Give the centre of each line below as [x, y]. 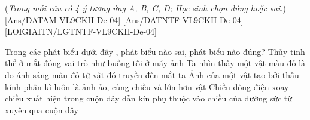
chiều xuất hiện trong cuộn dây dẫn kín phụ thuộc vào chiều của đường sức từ [149, 98]
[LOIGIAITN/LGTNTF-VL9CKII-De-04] [81, 31]
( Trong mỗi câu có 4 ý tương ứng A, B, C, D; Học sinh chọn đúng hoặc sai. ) [145, 8]
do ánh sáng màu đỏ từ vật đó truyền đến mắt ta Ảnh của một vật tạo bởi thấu [152, 74]
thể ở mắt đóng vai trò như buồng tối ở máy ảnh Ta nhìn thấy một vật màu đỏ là [155, 63]
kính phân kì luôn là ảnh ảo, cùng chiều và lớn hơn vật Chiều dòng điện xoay [147, 86]
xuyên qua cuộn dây [42, 110]
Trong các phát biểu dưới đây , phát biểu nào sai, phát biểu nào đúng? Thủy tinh [155, 51]
